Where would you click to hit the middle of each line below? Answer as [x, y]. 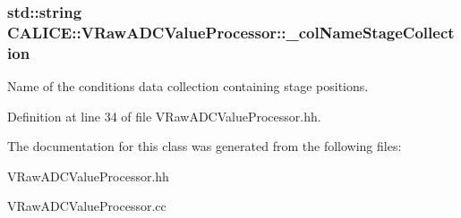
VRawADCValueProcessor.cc [87, 206]
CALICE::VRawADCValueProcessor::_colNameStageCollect [231, 32]
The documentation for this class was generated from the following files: [205, 146]
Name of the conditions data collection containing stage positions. [188, 86]
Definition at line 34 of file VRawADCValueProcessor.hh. [164, 116]
